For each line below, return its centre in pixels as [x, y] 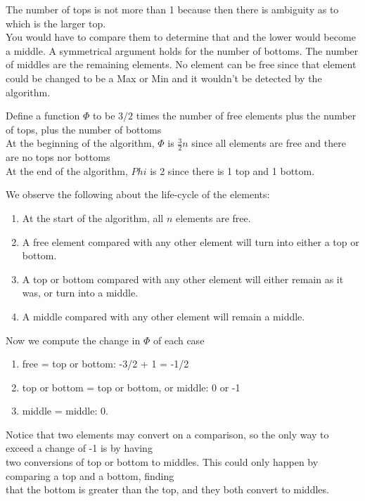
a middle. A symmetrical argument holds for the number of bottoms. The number [182, 50]
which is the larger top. [56, 23]
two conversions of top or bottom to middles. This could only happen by [162, 462]
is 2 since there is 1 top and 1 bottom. [232, 170]
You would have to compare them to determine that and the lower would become [181, 37]
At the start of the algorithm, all [93, 217]
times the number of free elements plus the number [246, 116]
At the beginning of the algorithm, [80, 143]
